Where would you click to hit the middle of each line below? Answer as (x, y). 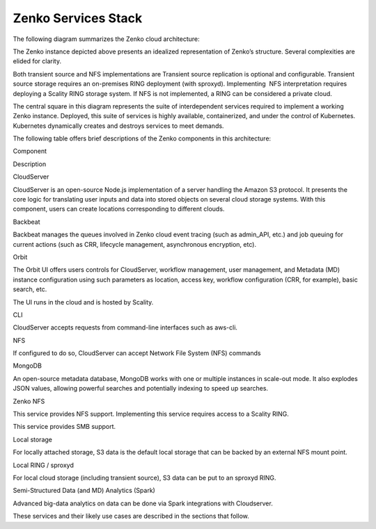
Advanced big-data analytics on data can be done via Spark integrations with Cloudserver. (143, 503)
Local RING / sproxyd (44, 465)
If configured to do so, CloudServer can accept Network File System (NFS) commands (137, 353)
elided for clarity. (37, 61)
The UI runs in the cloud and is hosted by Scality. (83, 302)
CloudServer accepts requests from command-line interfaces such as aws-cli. (125, 327)
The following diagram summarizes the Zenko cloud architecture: (106, 39)
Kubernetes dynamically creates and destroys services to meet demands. (118, 126)
